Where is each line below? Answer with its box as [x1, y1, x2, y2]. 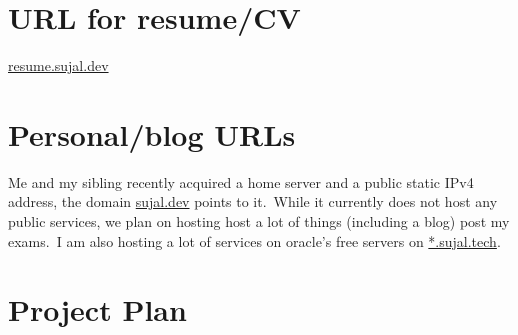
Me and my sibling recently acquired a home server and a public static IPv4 [8, 171, 474, 192]
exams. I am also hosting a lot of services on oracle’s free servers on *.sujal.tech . [8, 230, 501, 251]
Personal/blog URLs [8, 113, 296, 154]
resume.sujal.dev [8, 55, 109, 76]
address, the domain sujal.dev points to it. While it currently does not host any [8, 191, 498, 212]
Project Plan [8, 289, 187, 330]
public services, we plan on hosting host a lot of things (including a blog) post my [8, 211, 510, 232]
